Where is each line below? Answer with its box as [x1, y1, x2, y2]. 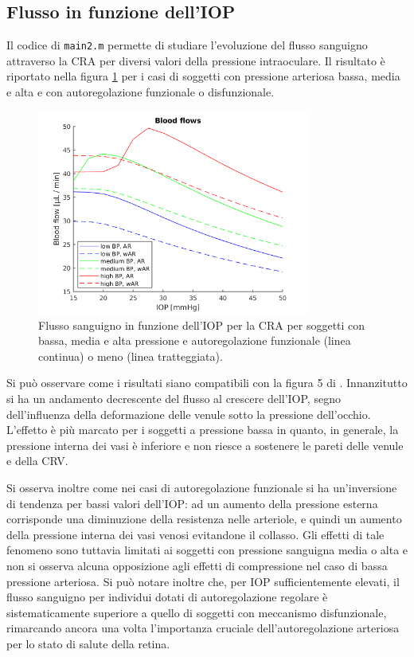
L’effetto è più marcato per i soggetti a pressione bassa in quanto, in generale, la [6, 421, 399, 438]
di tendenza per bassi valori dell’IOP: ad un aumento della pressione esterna [6, 495, 378, 511]
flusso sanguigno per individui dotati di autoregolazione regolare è [6, 589, 328, 605]
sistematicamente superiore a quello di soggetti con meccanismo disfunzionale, [6, 604, 387, 620]
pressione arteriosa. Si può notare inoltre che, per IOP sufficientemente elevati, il [6, 573, 400, 589]
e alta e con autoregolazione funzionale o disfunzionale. [6, 84, 275, 100]
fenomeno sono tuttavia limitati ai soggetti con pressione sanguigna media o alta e [6, 542, 408, 558]
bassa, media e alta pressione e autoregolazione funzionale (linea [38, 332, 351, 349]
